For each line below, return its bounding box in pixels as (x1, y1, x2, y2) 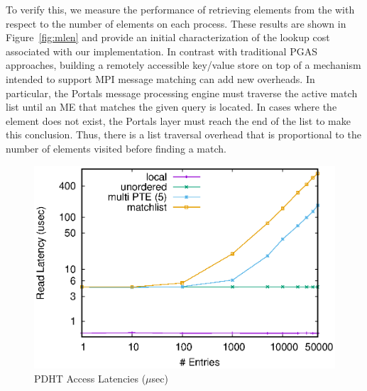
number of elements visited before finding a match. (6, 141, 226, 155)
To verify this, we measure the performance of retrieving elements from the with (6, 2, 355, 16)
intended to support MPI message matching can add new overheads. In (6, 71, 315, 86)
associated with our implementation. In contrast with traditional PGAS (6, 43, 317, 58)
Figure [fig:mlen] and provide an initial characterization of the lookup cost (6, 30, 330, 45)
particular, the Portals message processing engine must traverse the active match (6, 85, 358, 100)
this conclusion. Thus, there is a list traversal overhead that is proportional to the (6, 127, 361, 142)
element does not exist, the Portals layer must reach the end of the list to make (6, 113, 351, 128)
